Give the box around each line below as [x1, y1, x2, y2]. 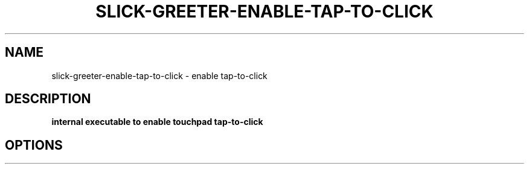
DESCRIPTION [5, 91, 91, 107]
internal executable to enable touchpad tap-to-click [51, 116, 263, 127]
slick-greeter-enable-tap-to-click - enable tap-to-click [51, 70, 268, 81]
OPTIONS [5, 137, 63, 153]
